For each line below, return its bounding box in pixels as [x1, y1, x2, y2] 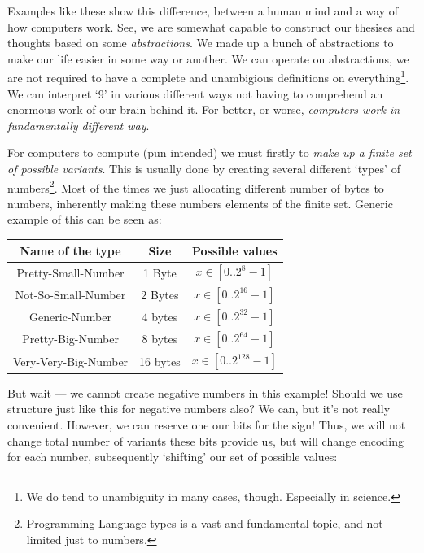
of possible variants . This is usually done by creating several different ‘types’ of [7, 160, 400, 176]
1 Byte [143, 263, 177, 281]
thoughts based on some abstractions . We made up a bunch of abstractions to [7, 34, 394, 51]
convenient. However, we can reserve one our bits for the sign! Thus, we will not [7, 416, 406, 433]
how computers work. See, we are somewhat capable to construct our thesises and [7, 18, 415, 35]
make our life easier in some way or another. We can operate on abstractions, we [7, 50, 409, 67]
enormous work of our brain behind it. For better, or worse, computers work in [7, 101, 400, 118]
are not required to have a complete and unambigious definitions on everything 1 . [7, 67, 409, 86]
